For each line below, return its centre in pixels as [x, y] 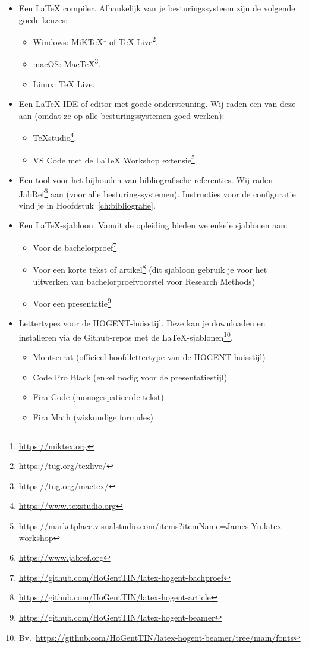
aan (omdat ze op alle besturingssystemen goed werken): [122, 115]
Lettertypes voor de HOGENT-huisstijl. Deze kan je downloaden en [142, 323]
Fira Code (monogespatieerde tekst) [98, 397]
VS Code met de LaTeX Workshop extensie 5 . [115, 159]
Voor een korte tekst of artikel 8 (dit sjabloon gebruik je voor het [150, 268]
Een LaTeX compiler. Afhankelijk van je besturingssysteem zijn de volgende [157, 8]
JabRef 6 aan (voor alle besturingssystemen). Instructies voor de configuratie [157, 193]
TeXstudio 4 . [55, 137]
